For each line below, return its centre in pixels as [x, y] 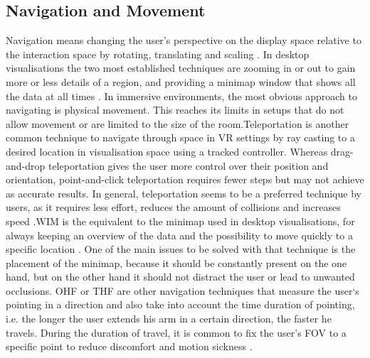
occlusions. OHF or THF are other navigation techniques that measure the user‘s [183, 290]
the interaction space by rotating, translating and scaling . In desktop [158, 54]
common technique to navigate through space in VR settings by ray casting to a [180, 137]
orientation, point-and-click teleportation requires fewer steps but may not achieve [185, 179]
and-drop [26, 165]
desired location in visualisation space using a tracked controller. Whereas [167, 151]
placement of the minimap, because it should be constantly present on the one [176, 262]
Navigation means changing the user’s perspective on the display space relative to [184, 40]
